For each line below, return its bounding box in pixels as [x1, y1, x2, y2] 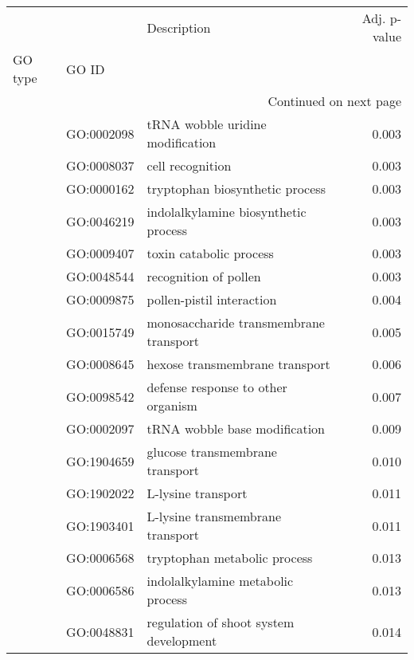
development [146, 631, 217, 650]
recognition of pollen [146, 267, 261, 285]
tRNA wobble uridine [146, 115, 267, 133]
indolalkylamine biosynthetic [146, 202, 307, 221]
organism [146, 396, 197, 414]
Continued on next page [268, 92, 401, 110]
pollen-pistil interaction [146, 290, 277, 308]
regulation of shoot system [146, 613, 295, 631]
